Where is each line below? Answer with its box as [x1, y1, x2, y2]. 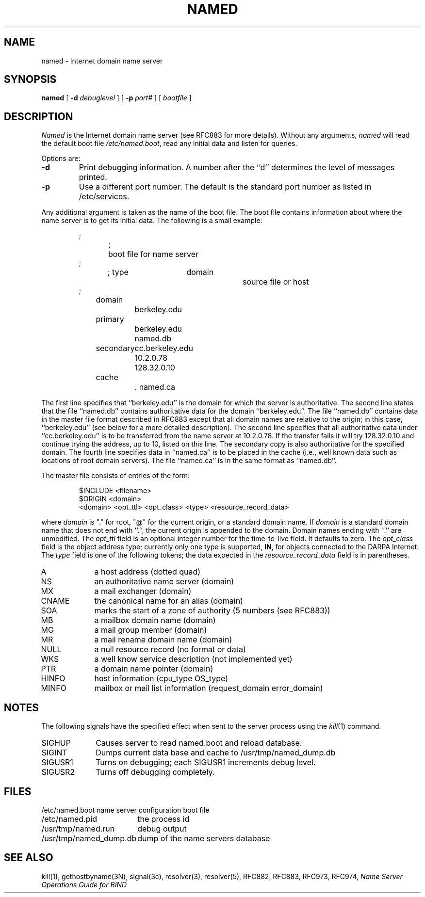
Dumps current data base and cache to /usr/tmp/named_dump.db [96, 748, 336, 758]
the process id [137, 814, 190, 824]
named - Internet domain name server [41, 56, 163, 65]
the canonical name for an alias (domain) [94, 596, 243, 606]
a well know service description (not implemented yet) [94, 654, 293, 664]
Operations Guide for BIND [41, 880, 127, 889]
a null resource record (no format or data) [94, 644, 246, 655]
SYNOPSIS [4, 73, 57, 86]
